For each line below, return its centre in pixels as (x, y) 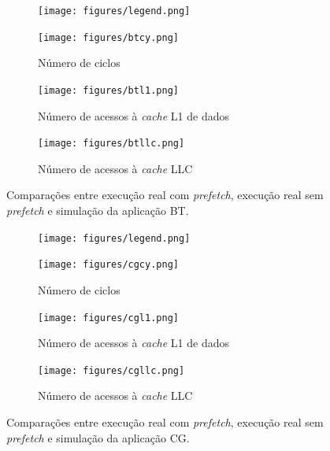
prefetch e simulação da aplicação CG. (98, 437)
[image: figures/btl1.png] (108, 90)
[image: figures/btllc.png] (111, 144)
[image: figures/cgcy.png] (108, 265)
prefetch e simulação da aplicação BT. (98, 210)
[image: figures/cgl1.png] (108, 318)
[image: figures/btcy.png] (108, 37)
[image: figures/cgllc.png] (111, 370)
